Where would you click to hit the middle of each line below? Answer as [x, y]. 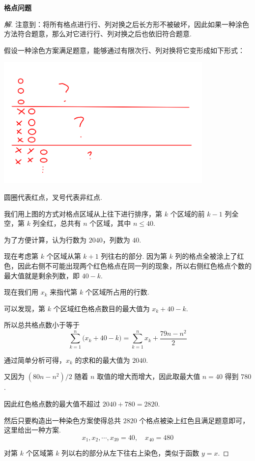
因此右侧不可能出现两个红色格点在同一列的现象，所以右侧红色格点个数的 [134, 265]
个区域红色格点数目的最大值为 [101, 308]
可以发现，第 [25, 308]
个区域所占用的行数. [117, 292]
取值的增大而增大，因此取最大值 [149, 376]
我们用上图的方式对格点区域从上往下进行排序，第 [83, 213]
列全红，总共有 [57, 223]
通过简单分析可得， [35, 360]
